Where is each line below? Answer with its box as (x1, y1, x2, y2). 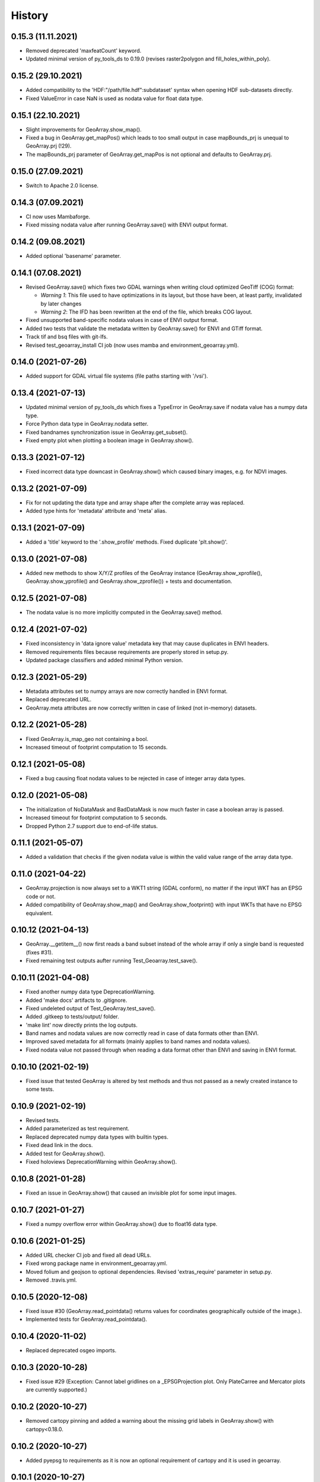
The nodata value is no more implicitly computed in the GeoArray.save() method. (25, 609, 223, 616)
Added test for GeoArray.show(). (25, 1150, 105, 1157)
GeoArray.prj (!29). (25, 142, 72, 149)
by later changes (40, 300, 82, 307)
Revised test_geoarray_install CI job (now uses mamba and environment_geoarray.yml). (25, 341, 239, 349)
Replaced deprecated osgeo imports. (25, 1347, 117, 1354)
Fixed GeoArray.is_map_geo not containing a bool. (25, 735, 149, 742)
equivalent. (25, 909, 53, 916)
